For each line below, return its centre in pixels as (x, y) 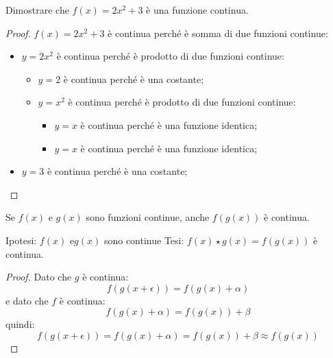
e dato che (27, 300)
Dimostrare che (37, 10)
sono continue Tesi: (144, 240)
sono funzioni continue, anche (148, 217)
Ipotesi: (21, 240)
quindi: (20, 324)
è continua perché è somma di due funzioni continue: (218, 33)
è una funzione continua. (197, 10)
